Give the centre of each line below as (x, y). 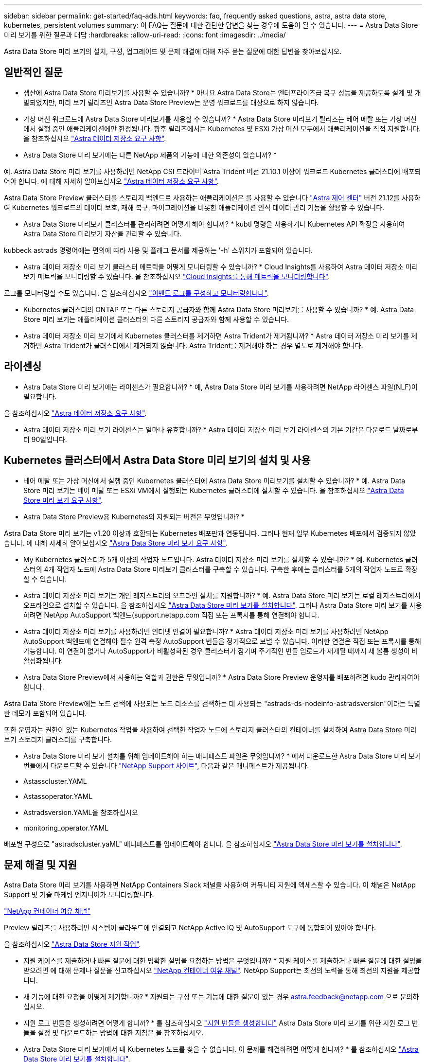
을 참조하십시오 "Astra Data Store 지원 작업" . (72, 944)
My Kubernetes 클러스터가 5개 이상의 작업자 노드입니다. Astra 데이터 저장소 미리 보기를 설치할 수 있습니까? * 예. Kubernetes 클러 (221, 559)
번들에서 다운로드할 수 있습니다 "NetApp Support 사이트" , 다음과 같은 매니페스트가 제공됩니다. (166, 765)
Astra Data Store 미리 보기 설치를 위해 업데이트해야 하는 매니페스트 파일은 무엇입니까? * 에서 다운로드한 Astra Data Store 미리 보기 (222, 756)
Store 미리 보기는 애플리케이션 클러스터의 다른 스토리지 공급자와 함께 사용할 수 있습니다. (156, 319)
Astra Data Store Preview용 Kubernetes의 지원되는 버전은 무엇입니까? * (134, 516)
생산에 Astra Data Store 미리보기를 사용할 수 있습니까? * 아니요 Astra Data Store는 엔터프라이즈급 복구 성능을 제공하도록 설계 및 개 (222, 92)
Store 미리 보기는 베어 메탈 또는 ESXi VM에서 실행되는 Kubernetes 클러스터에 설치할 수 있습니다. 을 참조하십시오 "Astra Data (214, 490)
